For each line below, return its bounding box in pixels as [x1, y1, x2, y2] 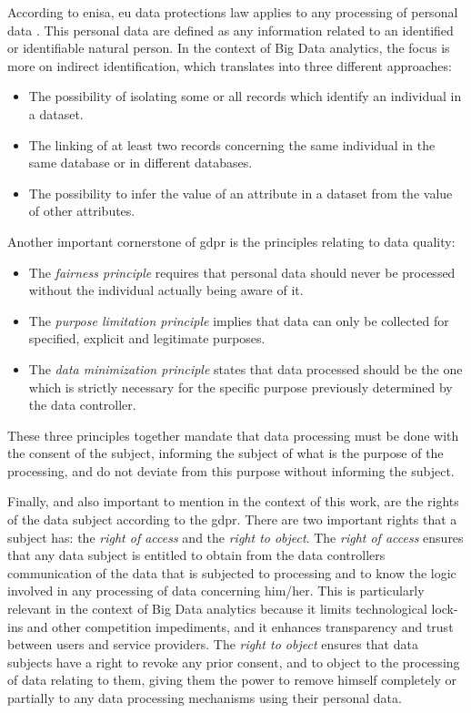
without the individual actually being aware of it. [28, 280, 304, 300]
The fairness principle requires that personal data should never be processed [28, 262, 456, 281]
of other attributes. [28, 201, 135, 220]
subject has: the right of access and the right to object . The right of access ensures [7, 527, 464, 546]
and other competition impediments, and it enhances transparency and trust [26, 616, 454, 636]
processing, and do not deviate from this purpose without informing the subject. [7, 461, 455, 480]
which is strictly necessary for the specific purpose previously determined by [28, 377, 453, 396]
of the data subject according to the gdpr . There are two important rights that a [7, 510, 457, 529]
